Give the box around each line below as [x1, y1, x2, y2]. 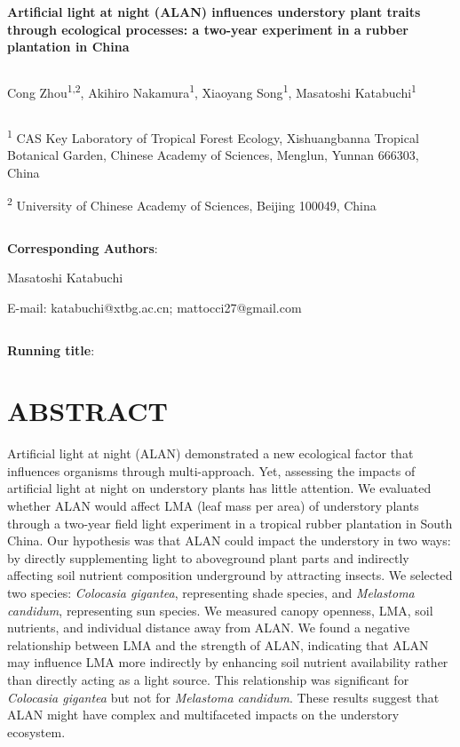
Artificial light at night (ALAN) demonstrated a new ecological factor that [7, 444, 414, 463]
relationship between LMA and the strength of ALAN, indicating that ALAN [7, 635, 429, 654]
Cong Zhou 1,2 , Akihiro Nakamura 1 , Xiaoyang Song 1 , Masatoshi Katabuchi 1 [7, 80, 416, 101]
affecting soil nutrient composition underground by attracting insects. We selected [7, 566, 453, 584]
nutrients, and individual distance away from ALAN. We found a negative [7, 618, 410, 637]
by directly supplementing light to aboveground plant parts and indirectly [7, 548, 409, 567]
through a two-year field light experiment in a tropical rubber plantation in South [7, 513, 453, 532]
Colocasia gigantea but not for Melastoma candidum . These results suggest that [7, 687, 440, 706]
